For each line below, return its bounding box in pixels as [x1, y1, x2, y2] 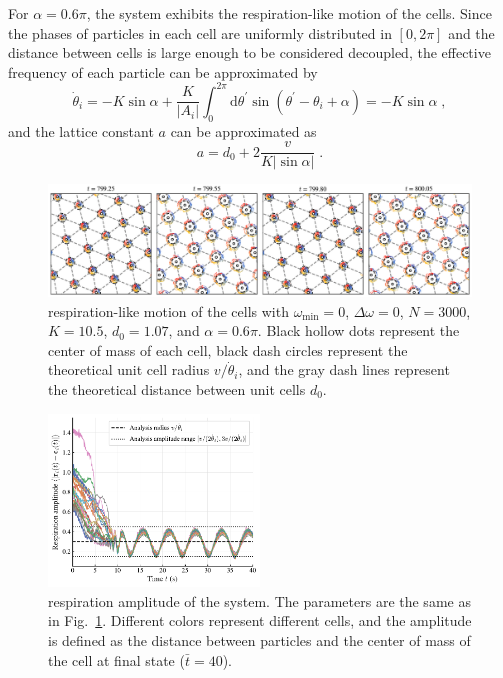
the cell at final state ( [48, 649, 185, 670]
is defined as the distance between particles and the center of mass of [48, 630, 471, 651]
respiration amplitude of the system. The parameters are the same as [48, 590, 471, 611]
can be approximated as [170, 120, 317, 141]
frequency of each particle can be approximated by [8, 61, 318, 82]
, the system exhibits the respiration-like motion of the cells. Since [86, 3, 492, 23]
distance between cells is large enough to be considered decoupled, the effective [8, 42, 491, 63]
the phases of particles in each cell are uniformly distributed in [8, 22, 392, 43]
